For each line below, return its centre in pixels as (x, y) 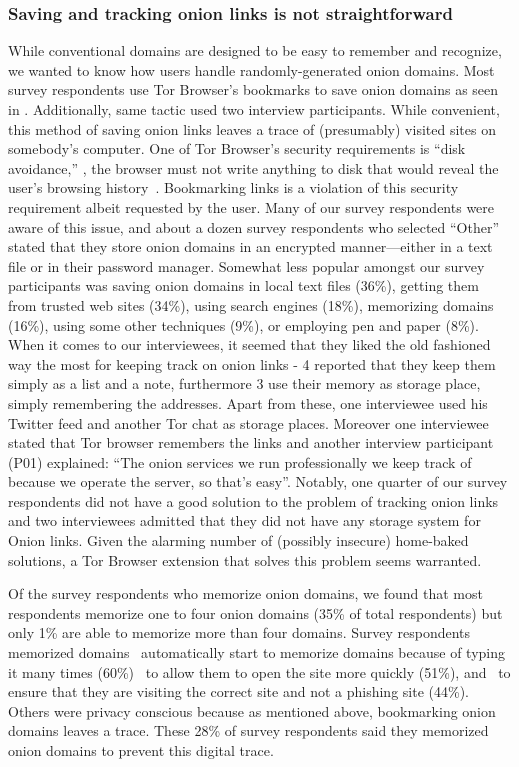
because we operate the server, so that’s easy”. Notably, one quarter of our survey (258, 481)
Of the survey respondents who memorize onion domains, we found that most (245, 593)
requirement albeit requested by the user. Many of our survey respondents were (251, 206)
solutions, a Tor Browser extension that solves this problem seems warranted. (245, 559)
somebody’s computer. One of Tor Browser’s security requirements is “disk (237, 148)
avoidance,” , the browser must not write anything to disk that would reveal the (253, 167)
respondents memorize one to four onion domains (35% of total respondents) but (255, 612)
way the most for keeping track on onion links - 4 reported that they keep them (252, 363)
